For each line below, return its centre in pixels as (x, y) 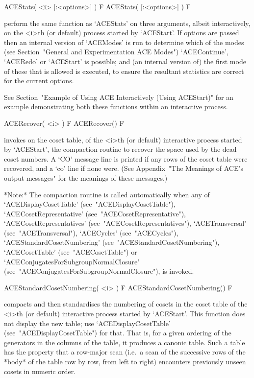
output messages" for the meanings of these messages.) (86, 177)
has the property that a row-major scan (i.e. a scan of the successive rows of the (125, 352)
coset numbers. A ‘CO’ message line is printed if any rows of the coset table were (126, 158)
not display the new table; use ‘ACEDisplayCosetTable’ (87, 323)
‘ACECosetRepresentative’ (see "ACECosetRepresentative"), (95, 213)
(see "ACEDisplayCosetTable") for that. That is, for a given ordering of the (118, 333)
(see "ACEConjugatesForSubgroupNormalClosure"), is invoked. (99, 271)
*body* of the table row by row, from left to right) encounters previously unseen (125, 361)
